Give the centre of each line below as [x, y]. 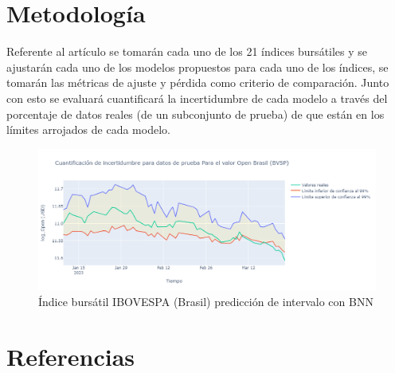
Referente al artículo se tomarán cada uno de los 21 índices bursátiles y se [187, 51]
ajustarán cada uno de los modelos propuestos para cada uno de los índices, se [197, 67]
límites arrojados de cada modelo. [88, 130]
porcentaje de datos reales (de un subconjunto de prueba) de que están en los [196, 114]
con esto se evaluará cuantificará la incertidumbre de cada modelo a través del [197, 98]
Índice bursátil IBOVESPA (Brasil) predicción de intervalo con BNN [206, 301]
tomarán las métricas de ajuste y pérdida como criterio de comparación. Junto [198, 82]
